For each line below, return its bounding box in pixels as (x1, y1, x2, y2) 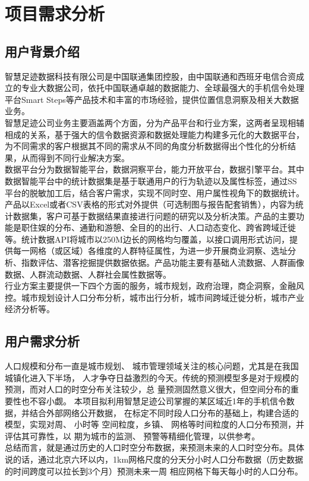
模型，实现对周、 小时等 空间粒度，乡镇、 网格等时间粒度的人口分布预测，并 (5, 418, 304, 430)
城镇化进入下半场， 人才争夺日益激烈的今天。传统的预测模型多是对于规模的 (5, 371, 299, 383)
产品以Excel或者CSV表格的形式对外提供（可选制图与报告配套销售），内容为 (5, 198, 295, 210)
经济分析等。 (5, 303, 55, 315)
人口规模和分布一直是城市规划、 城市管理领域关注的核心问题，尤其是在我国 (5, 360, 299, 372)
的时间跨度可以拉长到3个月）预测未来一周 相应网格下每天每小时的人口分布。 (5, 464, 303, 477)
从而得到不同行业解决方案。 (21, 151, 130, 164)
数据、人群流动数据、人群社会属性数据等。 (5, 268, 171, 280)
